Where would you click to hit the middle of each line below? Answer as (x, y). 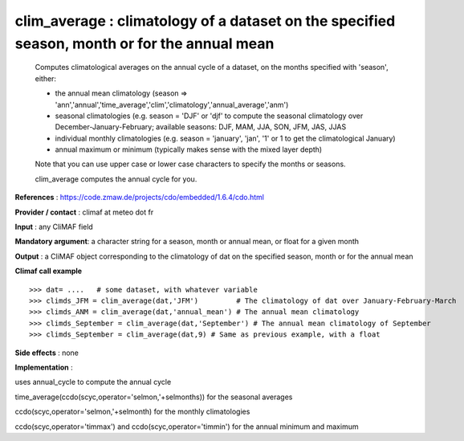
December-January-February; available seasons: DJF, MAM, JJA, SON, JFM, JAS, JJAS (201, 127)
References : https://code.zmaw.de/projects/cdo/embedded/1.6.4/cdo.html (140, 198)
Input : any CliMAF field (54, 227)
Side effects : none (47, 353)
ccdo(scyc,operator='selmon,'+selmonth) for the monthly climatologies (132, 412)
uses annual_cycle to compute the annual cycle (93, 382)
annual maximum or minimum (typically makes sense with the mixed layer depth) (189, 149)
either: (45, 78)
